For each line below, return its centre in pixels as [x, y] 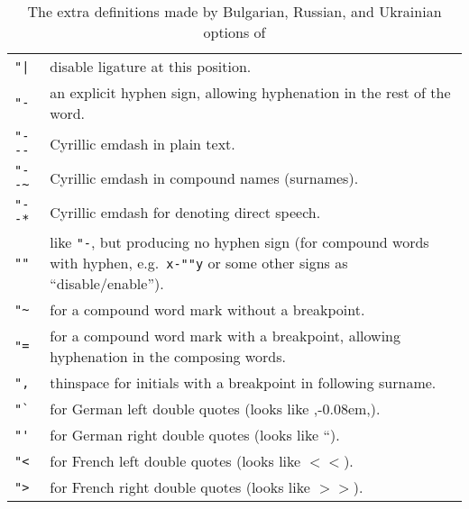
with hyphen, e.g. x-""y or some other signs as [199, 263]
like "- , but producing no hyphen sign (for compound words [239, 242]
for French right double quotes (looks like [180, 487]
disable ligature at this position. [151, 66]
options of [234, 32]
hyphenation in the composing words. [168, 356]
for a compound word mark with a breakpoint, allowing [225, 336]
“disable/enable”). [107, 283]
